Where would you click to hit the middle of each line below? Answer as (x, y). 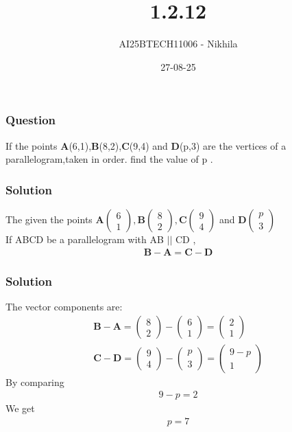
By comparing (35, 382)
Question (31, 120)
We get (20, 408)
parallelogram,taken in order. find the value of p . (109, 159)
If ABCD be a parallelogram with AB (85, 239)
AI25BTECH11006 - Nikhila (178, 44)
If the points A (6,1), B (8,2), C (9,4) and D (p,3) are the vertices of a (146, 145)
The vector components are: (64, 306)
